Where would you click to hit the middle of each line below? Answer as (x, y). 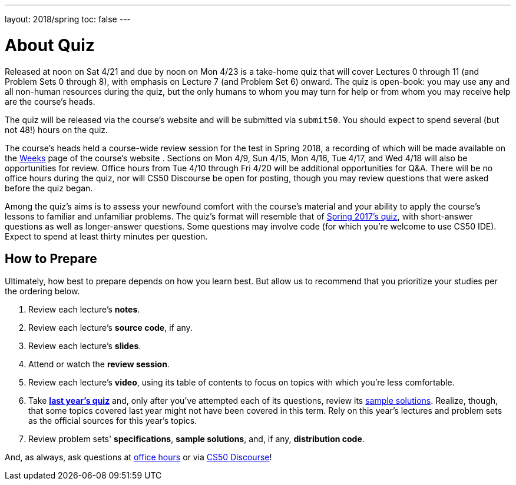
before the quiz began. (49, 188)
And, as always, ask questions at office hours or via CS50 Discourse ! (138, 457)
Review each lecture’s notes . (84, 310)
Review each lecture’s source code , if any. (110, 328)
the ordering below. (42, 291)
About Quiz (50, 45)
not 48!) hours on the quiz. (57, 129)
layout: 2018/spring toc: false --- (68, 19)
